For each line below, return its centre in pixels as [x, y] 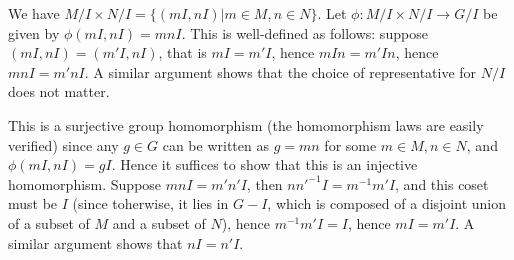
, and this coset [442, 183]
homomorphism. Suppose [85, 183]
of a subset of [49, 222]
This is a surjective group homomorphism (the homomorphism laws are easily [246, 124]
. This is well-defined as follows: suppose [304, 32]
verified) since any [63, 144]
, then [264, 183]
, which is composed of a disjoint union [386, 203]
